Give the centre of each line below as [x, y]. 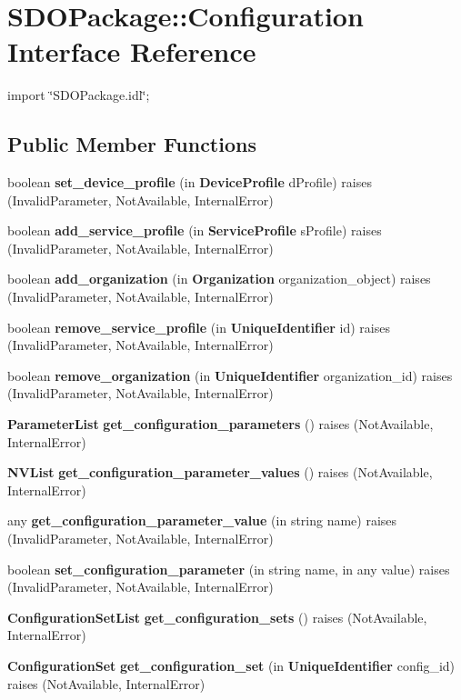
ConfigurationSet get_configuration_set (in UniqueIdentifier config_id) [231, 665]
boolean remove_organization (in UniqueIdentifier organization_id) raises [230, 375]
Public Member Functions [132, 144]
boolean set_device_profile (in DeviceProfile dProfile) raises [190, 182]
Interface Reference [132, 51]
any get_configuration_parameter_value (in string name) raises [202, 520]
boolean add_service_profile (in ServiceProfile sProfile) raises [195, 230]
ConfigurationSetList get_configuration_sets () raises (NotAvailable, [217, 617]
